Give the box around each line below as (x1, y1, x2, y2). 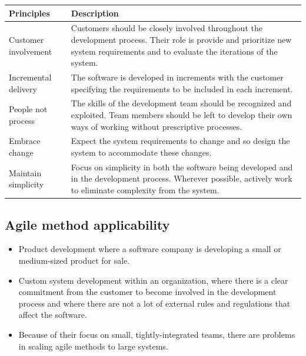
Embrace (9, 135, 41, 147)
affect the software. (18, 308, 87, 321)
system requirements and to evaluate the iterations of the (71, 45, 278, 57)
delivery (9, 82, 37, 95)
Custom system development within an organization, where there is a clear (18, 274, 288, 286)
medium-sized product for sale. (18, 254, 130, 266)
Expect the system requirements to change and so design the (71, 135, 290, 147)
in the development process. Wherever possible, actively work (71, 172, 292, 184)
